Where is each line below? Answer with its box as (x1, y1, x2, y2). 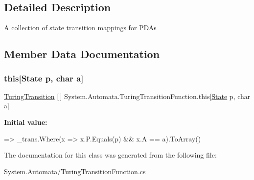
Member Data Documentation (4, 46, 160, 61)
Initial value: (4, 117, 47, 127)
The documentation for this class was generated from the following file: (4, 150, 217, 160)
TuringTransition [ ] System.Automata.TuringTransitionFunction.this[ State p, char (4, 91, 251, 101)
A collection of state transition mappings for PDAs (4, 22, 157, 33)
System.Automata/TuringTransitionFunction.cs (4, 166, 146, 176)
